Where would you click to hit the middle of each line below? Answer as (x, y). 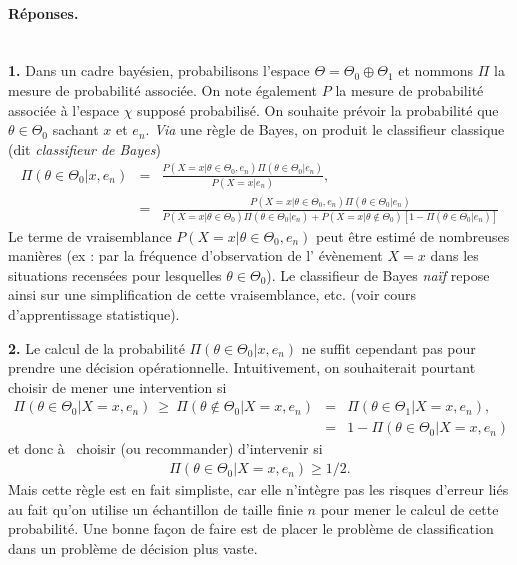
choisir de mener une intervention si (117, 386)
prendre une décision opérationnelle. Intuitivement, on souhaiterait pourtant (242, 367)
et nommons (436, 70)
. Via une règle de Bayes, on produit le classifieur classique (325, 129)
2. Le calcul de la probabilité (96, 347)
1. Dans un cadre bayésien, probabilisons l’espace (159, 70)
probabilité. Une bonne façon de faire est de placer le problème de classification (251, 528)
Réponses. (43, 12)
